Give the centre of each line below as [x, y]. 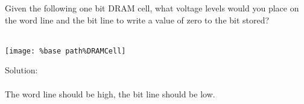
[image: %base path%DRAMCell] [65, 51]
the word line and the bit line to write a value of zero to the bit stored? [137, 20]
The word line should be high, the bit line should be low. [110, 93]
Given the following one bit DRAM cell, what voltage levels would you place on [152, 8]
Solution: [21, 70]
